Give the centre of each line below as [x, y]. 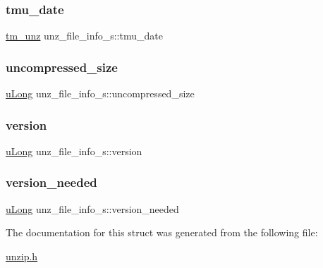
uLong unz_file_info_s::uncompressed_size [100, 93]
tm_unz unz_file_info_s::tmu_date [84, 36]
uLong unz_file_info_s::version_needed [92, 208]
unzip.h [22, 256]
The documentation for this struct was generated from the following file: [162, 232]
